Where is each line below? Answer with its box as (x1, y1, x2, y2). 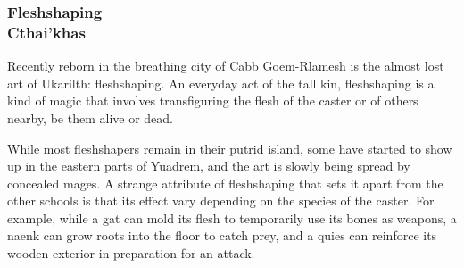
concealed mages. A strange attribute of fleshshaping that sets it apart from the (7, 173, 443, 192)
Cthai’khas (7, 21, 86, 43)
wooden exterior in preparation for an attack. (7, 244, 255, 263)
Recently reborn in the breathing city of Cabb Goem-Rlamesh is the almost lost (7, 56, 444, 75)
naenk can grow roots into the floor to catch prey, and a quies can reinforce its (7, 226, 437, 245)
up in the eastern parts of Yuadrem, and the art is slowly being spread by (7, 156, 410, 175)
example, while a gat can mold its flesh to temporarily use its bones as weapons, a (7, 208, 457, 227)
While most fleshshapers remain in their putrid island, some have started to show (7, 138, 452, 157)
